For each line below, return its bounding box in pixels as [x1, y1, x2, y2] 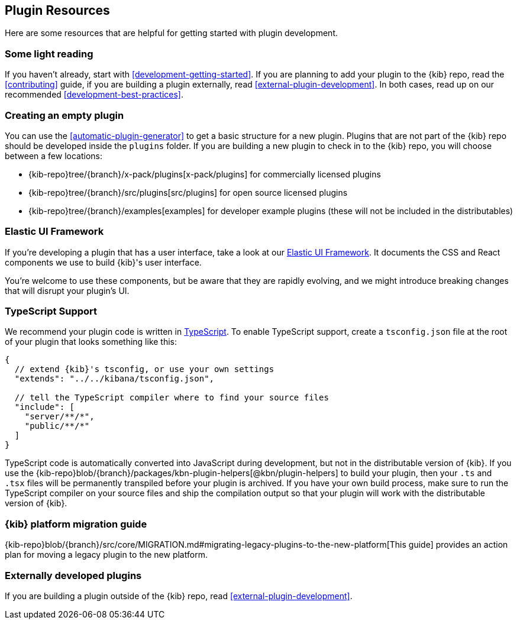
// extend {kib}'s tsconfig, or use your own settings [14, 364, 274, 374]
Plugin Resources [5, 3, 110, 18]
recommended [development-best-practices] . [5, 89, 184, 100]
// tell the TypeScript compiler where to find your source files [14, 393, 329, 403]
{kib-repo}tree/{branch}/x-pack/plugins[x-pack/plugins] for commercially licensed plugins [28, 169, 381, 179]
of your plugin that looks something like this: [5, 337, 177, 347]
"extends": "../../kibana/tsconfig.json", [14, 374, 215, 384]
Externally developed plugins [5, 569, 142, 581]
